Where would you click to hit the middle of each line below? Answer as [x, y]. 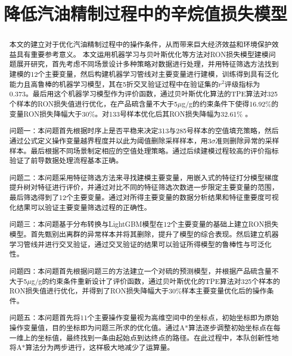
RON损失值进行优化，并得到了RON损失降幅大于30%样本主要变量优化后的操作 [138, 291]
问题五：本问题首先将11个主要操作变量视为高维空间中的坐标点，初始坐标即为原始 [144, 318]
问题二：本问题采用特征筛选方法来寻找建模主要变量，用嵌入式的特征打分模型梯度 [144, 177]
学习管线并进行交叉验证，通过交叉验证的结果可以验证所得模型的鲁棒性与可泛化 [140, 244]
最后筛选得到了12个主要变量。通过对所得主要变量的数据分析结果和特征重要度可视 [144, 197]
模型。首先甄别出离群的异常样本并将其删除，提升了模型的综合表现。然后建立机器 [144, 234]
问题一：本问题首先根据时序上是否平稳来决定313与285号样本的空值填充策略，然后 [144, 131]
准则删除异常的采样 [247, 140]
